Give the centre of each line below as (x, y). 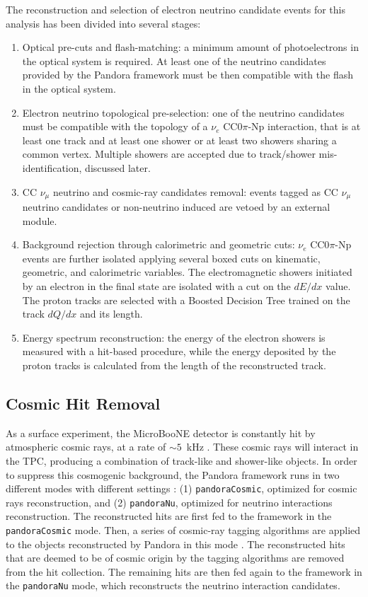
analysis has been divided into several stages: (103, 23)
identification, (52, 167)
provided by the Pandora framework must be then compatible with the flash (188, 75)
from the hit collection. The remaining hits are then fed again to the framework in (184, 571)
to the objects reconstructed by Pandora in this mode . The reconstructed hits (176, 544)
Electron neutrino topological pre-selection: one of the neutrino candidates (183, 112)
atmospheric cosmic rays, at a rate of (86, 447)
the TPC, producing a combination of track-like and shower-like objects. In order (182, 460)
